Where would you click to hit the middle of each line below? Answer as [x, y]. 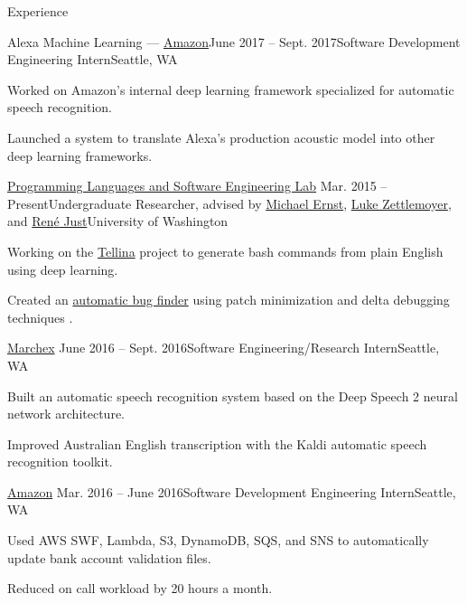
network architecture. [66, 414]
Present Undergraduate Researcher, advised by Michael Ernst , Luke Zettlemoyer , [229, 203]
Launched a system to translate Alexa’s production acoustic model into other [221, 137]
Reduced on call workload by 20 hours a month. [140, 588]
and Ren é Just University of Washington [118, 221]
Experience [38, 11]
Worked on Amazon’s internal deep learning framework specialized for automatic [231, 89]
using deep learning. [63, 269]
